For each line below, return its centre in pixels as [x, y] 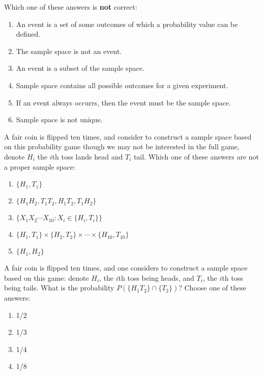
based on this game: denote [47, 277]
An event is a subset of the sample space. [80, 68]
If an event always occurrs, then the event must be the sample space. [123, 102]
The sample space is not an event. [69, 51]
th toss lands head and [87, 156]
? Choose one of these [212, 288]
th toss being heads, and [156, 277]
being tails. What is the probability [59, 288]
